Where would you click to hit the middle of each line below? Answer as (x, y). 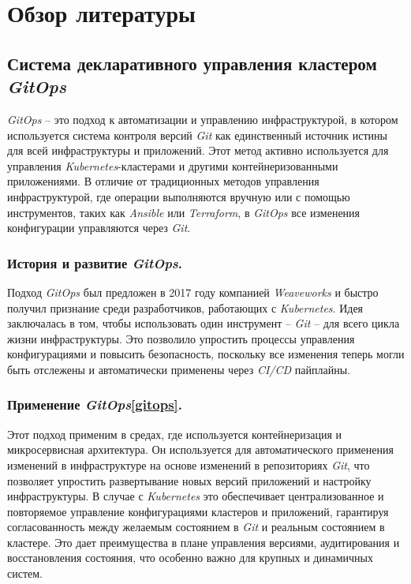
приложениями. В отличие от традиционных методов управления (163, 181)
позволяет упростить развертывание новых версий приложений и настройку (189, 480)
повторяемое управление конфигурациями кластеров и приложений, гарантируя (198, 511)
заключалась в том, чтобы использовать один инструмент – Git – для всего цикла (204, 323)
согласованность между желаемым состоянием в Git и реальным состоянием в (196, 527)
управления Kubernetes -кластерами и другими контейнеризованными (173, 165)
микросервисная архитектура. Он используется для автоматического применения (200, 449)
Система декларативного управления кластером (192, 63)
